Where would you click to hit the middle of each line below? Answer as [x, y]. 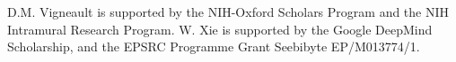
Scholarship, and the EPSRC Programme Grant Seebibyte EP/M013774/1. [214, 46]
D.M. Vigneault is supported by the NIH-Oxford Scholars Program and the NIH [228, 12]
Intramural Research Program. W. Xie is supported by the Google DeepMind [220, 29]
